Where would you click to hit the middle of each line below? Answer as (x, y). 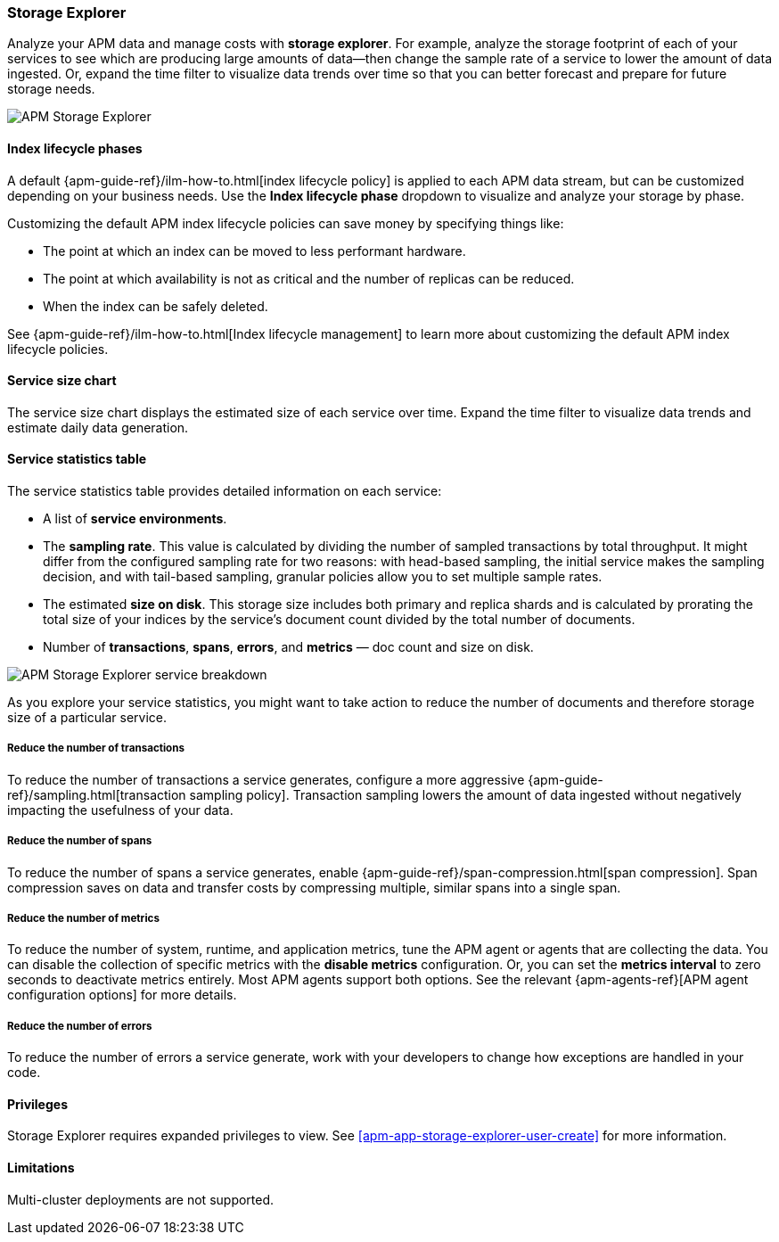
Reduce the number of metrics (83, 918)
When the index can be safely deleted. (156, 306)
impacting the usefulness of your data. (120, 810)
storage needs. (51, 89)
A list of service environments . (135, 519)
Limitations (41, 1167)
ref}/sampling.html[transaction (97, 794)
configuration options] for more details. (122, 995)
